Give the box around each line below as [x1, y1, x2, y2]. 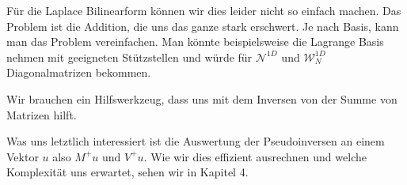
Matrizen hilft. [6, 106, 77, 123]
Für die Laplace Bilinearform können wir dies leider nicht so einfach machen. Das [6, 2, 401, 18]
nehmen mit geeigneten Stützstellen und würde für [6, 48, 253, 65]
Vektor [6, 148, 39, 164]
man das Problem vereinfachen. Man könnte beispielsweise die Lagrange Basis [6, 33, 384, 50]
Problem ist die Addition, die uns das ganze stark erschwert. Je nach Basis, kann [6, 17, 399, 34]
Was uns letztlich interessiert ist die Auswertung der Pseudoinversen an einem [6, 133, 385, 149]
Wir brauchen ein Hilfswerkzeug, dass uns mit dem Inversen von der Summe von [6, 90, 397, 107]
